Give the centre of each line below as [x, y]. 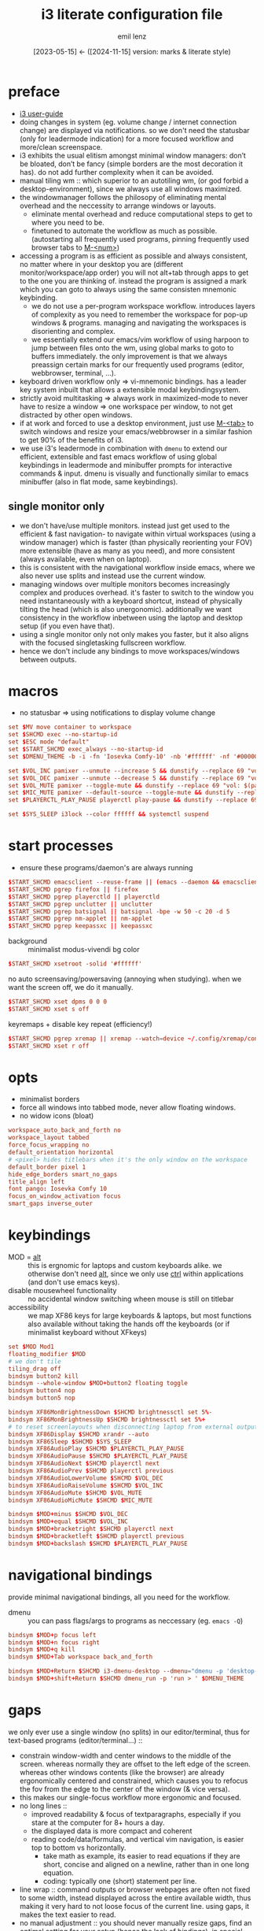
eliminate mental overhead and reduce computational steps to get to [142, 213]
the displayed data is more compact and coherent [112, 1831]
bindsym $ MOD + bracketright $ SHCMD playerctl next [91, 1529]
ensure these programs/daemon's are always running [106, 867]
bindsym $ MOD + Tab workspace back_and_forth [81, 1657]
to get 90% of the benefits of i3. [71, 439]
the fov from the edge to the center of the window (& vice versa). [125, 1788]
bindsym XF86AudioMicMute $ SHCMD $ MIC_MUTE [81, 1500]
